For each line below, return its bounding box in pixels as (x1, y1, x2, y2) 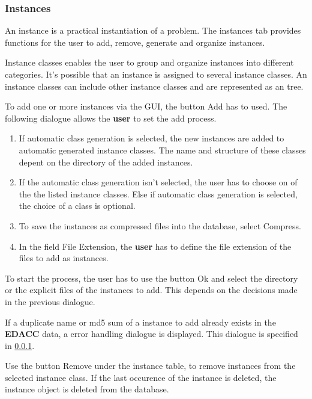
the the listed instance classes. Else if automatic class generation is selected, (19, 187, 298, 200)
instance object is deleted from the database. (5, 383, 169, 395)
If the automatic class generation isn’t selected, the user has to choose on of (19, 176, 298, 188)
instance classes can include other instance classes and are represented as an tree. (5, 79, 304, 92)
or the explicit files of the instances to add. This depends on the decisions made (5, 283, 298, 296)
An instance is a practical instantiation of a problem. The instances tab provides (5, 24, 301, 37)
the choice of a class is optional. (19, 199, 136, 212)
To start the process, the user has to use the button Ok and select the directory (5, 271, 298, 284)
